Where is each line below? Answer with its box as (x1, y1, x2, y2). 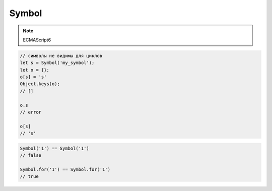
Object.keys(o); (20, 81, 60, 87)
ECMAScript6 (23, 37, 51, 43)
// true (20, 174, 39, 179)
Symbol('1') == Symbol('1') (20, 145, 89, 151)
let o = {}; (20, 67, 50, 73)
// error (20, 109, 42, 115)
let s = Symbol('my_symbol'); (20, 60, 95, 66)
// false (20, 153, 42, 158)
